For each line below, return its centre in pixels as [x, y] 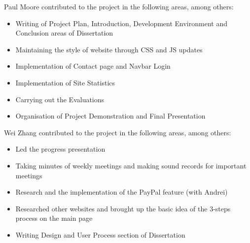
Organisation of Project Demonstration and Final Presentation [110, 116]
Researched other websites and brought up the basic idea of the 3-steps [123, 208]
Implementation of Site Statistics [65, 82]
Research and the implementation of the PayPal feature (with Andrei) [122, 192]
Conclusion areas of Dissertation [64, 33]
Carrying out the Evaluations [60, 99]
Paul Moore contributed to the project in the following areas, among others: [119, 6]
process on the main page [54, 218]
